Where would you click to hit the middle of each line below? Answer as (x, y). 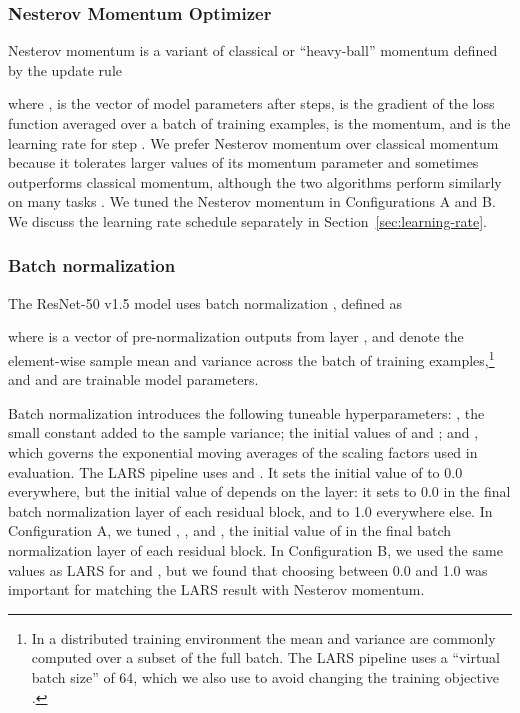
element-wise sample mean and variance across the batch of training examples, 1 (251, 358)
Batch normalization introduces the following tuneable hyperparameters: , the (246, 412)
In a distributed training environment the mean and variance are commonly (263, 637)
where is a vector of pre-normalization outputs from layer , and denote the (236, 336)
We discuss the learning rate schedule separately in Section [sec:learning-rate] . (248, 220)
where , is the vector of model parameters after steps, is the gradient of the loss (251, 103)
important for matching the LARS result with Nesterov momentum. (216, 589)
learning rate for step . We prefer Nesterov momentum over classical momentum (253, 142)
